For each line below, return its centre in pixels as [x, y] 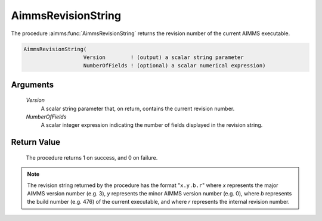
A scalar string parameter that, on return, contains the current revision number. [138, 108]
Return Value [36, 142]
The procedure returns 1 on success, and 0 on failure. [92, 157]
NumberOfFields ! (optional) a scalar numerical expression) [174, 66]
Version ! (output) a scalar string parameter [163, 57]
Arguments [32, 84]
